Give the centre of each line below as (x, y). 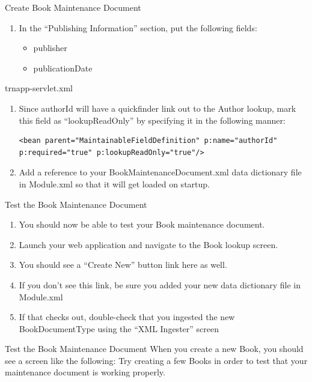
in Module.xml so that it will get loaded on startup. (114, 183)
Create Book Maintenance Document (73, 7)
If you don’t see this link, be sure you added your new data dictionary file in (160, 284)
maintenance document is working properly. (85, 372)
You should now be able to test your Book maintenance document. (142, 224)
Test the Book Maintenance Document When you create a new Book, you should (154, 349)
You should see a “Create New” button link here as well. (123, 265)
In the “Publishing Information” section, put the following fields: (138, 27)
